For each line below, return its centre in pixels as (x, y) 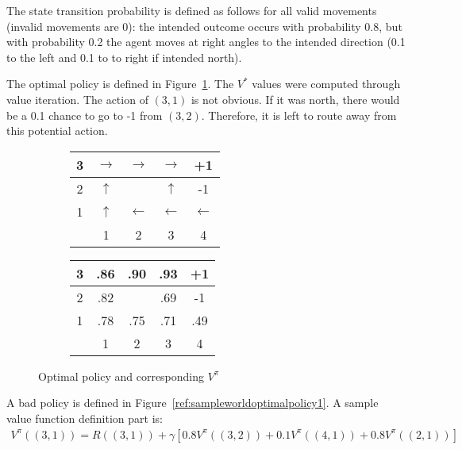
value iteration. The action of (77, 99)
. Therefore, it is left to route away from (299, 115)
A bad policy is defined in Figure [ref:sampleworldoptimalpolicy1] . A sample (192, 403)
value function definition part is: (85, 418)
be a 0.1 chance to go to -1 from (85, 115)
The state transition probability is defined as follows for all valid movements (192, 10)
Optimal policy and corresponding (121, 376)
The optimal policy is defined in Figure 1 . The (120, 84)
